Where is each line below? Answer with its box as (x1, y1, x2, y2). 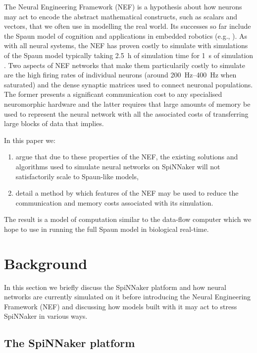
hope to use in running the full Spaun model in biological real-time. (4, 223, 209, 234)
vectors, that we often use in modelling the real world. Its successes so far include (4, 21, 251, 31)
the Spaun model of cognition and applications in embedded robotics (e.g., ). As (4, 30, 248, 41)
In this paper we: (4, 135, 55, 145)
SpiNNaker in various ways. (4, 311, 88, 321)
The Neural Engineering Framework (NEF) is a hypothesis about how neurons (4, 1, 242, 11)
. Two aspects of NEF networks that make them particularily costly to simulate (4, 60, 245, 70)
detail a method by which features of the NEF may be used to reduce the (15, 188, 239, 198)
